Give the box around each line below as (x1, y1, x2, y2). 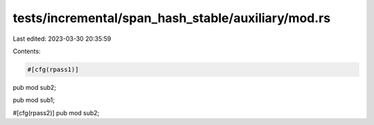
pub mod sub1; (12, 96, 55, 104)
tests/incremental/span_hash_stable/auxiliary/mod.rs (12, 10, 331, 26)
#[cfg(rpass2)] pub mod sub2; (12, 108, 100, 117)
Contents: (12, 47, 41, 55)
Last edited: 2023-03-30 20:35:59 (12, 35, 112, 43)
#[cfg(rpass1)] (27, 66, 79, 73)
